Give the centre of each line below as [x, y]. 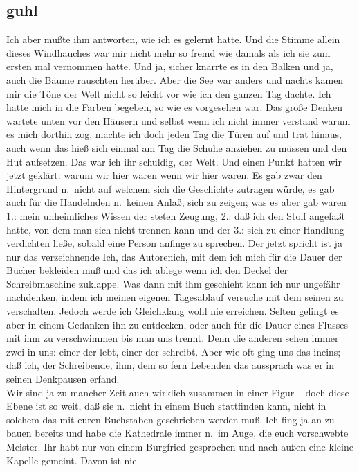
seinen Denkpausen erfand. [63, 379]
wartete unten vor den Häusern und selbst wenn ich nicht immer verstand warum [178, 120]
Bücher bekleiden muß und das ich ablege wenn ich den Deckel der [147, 270]
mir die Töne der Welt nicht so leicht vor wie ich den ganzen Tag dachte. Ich [169, 93]
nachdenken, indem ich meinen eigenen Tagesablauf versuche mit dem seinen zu [175, 297]
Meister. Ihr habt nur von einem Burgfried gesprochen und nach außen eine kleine [180, 447]
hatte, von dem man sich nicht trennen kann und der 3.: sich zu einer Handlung [175, 229]
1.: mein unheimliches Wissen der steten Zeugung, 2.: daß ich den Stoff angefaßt [176, 215]
